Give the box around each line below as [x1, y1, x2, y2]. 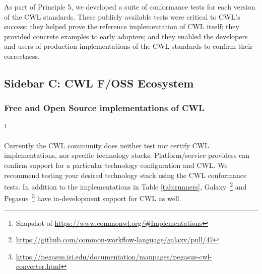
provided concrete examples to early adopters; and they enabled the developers [4, 31, 248, 41]
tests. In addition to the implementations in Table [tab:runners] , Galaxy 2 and [4, 180, 247, 192]
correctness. [4, 50, 40, 61]
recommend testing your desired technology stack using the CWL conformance [4, 169, 247, 180]
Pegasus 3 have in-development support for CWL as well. [4, 192, 181, 204]
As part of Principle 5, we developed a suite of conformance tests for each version [4, 2, 255, 12]
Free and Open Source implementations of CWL [4, 102, 205, 114]
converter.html [16, 261, 61, 271]
